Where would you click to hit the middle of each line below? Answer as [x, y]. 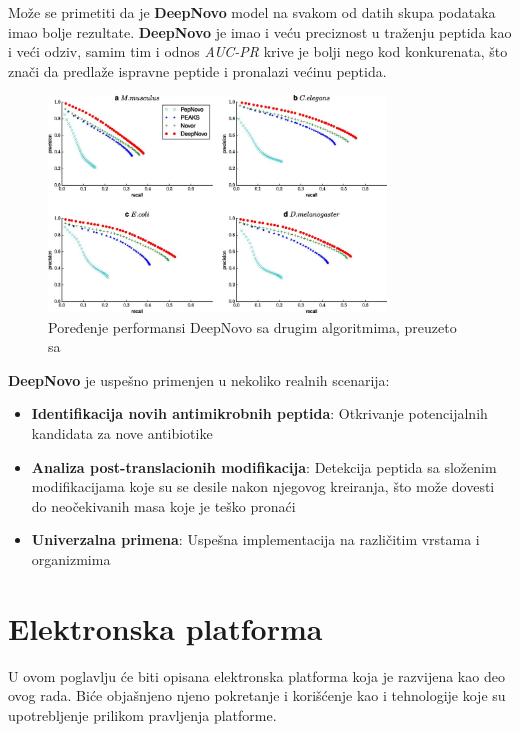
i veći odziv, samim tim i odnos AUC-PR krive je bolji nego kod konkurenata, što [258, 51]
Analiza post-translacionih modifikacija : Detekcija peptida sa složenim [264, 466]
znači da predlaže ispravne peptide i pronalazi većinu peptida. [197, 70]
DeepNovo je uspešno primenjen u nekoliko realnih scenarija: [199, 379]
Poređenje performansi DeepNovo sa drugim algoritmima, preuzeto [252, 326]
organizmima [71, 558]
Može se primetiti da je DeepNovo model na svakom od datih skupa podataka [252, 12]
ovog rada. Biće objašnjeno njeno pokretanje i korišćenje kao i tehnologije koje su [257, 695]
